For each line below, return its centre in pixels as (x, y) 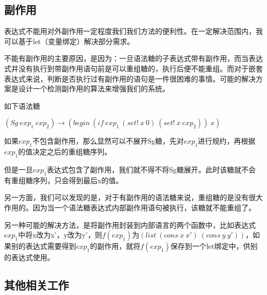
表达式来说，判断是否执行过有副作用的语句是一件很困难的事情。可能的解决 (130, 78)
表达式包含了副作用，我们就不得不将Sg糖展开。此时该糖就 (144, 169)
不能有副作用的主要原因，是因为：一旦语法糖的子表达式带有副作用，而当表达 (133, 58)
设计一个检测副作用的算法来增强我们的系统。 (94, 88)
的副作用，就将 (115, 246)
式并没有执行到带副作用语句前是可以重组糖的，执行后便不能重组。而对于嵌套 (133, 68)
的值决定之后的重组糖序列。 (65, 152)
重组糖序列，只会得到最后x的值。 (67, 180)
